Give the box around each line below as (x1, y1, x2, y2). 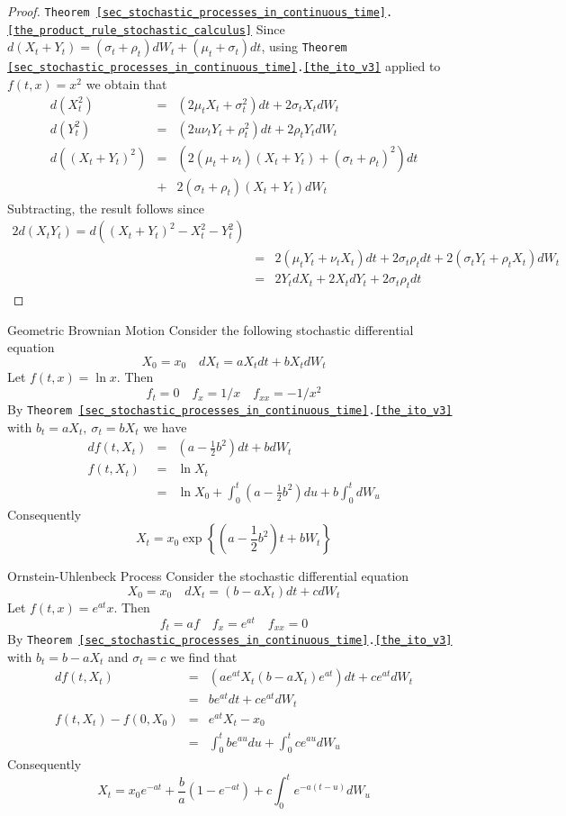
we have (143, 417, 187, 436)
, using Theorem (261, 37, 347, 56)
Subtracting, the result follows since (7, 198, 204, 217)
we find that (169, 647, 238, 666)
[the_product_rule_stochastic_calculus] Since (7, 19, 285, 38)
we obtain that (85, 74, 167, 93)
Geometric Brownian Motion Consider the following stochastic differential (7, 320, 414, 339)
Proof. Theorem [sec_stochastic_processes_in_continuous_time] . (7, 2, 393, 20)
